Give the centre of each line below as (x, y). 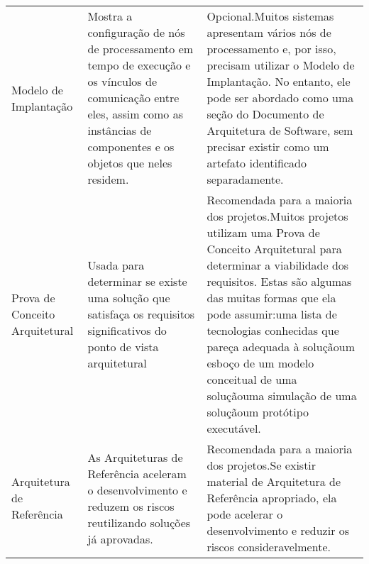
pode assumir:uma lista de (272, 314)
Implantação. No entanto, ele (279, 81)
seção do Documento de (265, 114)
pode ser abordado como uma (280, 98)
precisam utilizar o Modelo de (281, 65)
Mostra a (110, 16)
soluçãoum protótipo (258, 412)
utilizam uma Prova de (263, 232)
